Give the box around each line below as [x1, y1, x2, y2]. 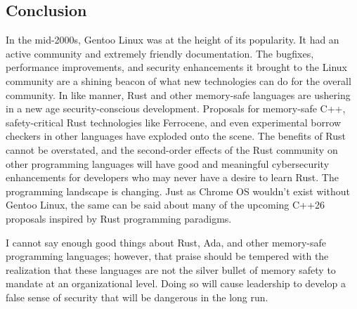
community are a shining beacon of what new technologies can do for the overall [6, 73, 351, 88]
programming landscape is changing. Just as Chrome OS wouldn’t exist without [6, 183, 350, 198]
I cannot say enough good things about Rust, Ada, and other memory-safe [6, 235, 326, 249]
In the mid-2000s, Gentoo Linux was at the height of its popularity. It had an [6, 32, 339, 47]
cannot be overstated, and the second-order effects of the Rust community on [6, 142, 338, 157]
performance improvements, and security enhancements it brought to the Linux [6, 60, 347, 74]
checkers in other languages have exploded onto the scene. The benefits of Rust [6, 129, 346, 143]
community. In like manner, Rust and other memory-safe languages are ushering [6, 87, 351, 102]
